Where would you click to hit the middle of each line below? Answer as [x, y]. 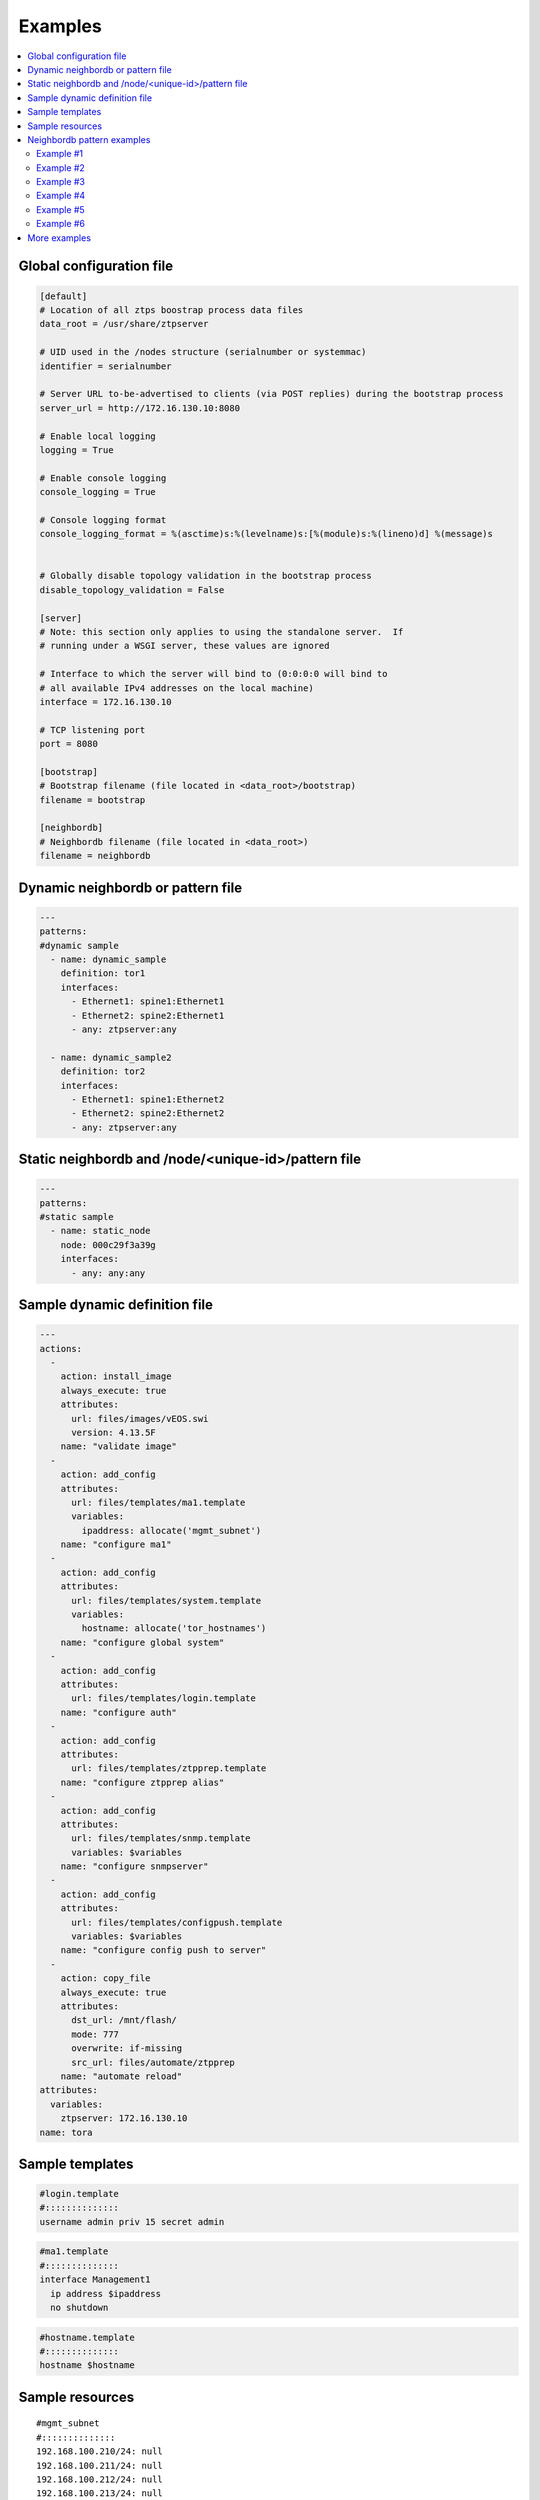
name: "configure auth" [118, 1712]
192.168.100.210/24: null [100, 2451]
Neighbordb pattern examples [89, 139]
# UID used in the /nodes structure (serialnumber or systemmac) [203, 352]
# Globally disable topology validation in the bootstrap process [205, 576]
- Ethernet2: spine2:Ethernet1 [148, 1015]
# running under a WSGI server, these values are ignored [184, 646]
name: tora [66, 2132]
